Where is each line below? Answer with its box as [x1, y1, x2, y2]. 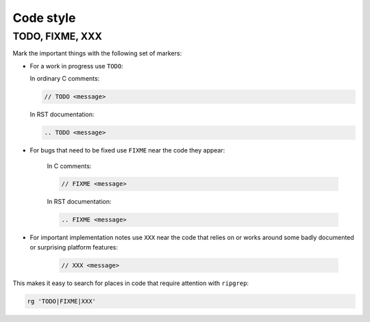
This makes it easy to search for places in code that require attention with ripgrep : [12, 279, 249, 287]
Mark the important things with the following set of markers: [12, 49, 182, 57]
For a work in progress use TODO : [29, 62, 123, 70]
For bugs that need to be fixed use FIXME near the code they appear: [29, 146, 225, 155]
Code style [12, 10, 76, 25]
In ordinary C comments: [29, 75, 100, 83]
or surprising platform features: [29, 243, 119, 251]
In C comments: [47, 161, 92, 170]
